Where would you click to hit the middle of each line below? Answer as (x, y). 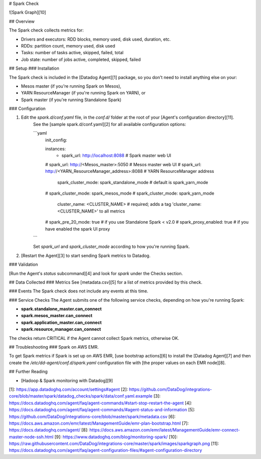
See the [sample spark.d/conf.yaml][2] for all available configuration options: (109, 124)
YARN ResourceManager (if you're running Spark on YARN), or (83, 93)
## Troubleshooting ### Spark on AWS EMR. (54, 347)
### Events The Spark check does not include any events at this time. (79, 291)
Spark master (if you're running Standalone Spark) (71, 100)
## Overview (22, 21)
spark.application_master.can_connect (61, 322)
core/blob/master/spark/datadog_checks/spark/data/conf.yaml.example (81, 396)
